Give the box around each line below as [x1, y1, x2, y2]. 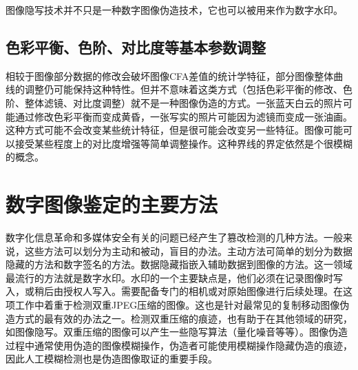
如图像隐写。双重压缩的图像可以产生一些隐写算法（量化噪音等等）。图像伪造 [6, 325, 348, 339]
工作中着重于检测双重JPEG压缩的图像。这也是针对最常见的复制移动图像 [14, 298, 340, 312]
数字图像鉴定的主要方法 [6, 190, 218, 218]
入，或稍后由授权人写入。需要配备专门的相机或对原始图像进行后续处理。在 [6, 284, 343, 298]
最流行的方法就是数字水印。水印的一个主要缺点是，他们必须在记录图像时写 [6, 270, 343, 285]
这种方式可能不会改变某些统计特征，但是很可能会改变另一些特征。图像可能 [6, 123, 343, 137]
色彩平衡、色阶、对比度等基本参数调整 [6, 36, 266, 57]
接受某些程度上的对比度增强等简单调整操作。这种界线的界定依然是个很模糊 [14, 136, 352, 150]
